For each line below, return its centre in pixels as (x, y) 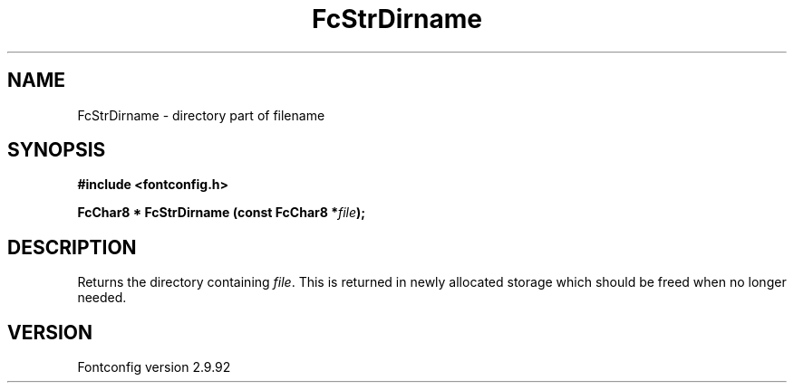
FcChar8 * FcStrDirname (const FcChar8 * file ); (222, 213)
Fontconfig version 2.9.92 (154, 367)
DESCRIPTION (72, 247)
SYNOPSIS (57, 150)
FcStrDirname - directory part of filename (201, 115)
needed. (102, 298)
